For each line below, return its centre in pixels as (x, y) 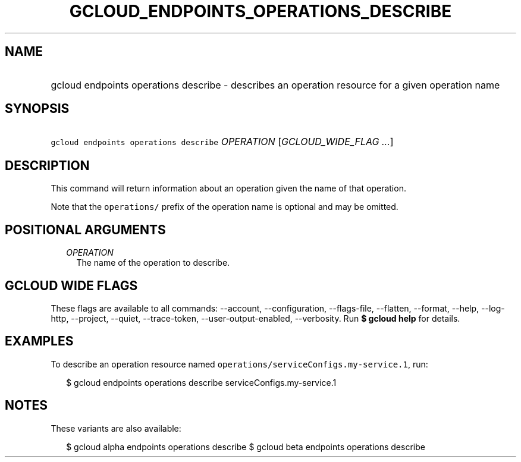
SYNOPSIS (37, 109)
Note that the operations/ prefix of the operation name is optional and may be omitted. (225, 207)
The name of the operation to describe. (153, 263)
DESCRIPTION (47, 165)
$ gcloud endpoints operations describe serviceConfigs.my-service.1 (201, 382)
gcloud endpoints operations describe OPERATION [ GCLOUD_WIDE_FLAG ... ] (222, 142)
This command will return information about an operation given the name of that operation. (228, 188)
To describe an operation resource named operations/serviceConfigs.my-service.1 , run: (239, 364)
